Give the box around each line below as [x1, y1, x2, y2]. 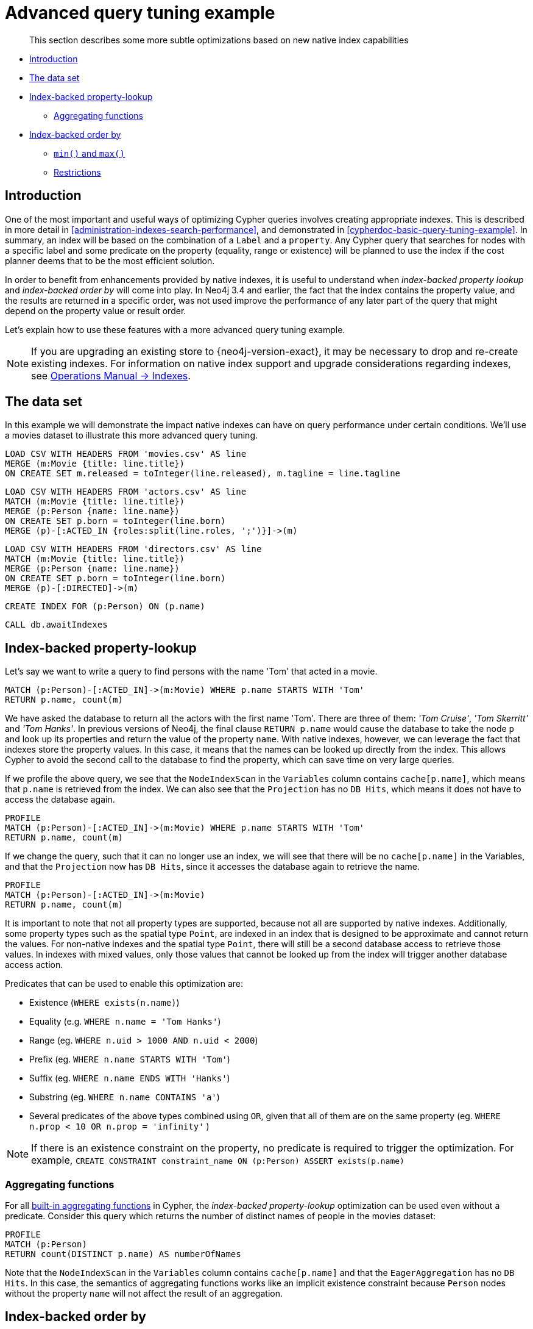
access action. [5, 959, 63, 970]
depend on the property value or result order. [5, 305, 186, 316]
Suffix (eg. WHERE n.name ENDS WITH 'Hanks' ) [29, 1073, 230, 1084]
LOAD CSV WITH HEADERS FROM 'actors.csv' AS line [5, 487, 247, 497]
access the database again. [5, 794, 115, 805]
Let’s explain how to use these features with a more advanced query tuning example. [5, 324, 345, 335]
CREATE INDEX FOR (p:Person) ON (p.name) [5, 601, 205, 612]
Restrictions [54, 167, 101, 177]
